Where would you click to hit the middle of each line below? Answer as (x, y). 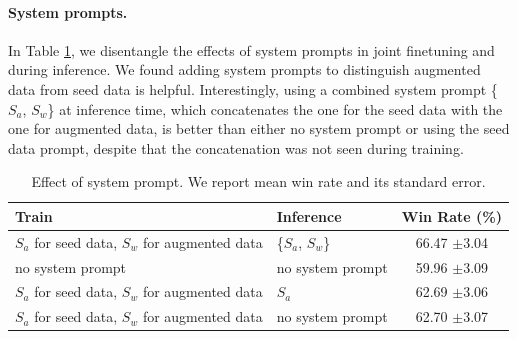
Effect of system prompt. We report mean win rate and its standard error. (258, 181)
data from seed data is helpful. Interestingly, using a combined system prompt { (253, 88)
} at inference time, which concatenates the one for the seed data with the (275, 108)
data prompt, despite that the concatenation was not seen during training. (236, 147)
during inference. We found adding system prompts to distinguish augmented (244, 69)
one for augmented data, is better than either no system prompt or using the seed (259, 128)
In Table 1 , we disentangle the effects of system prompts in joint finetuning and (251, 49)
